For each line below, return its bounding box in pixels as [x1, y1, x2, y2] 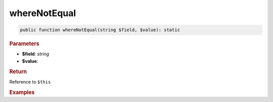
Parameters [9, 40, 40, 47]
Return [9, 68, 27, 75]
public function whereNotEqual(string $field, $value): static [20, 27, 180, 33]
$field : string [22, 51, 50, 57]
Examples [9, 88, 35, 95]
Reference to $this [9, 78, 51, 85]
